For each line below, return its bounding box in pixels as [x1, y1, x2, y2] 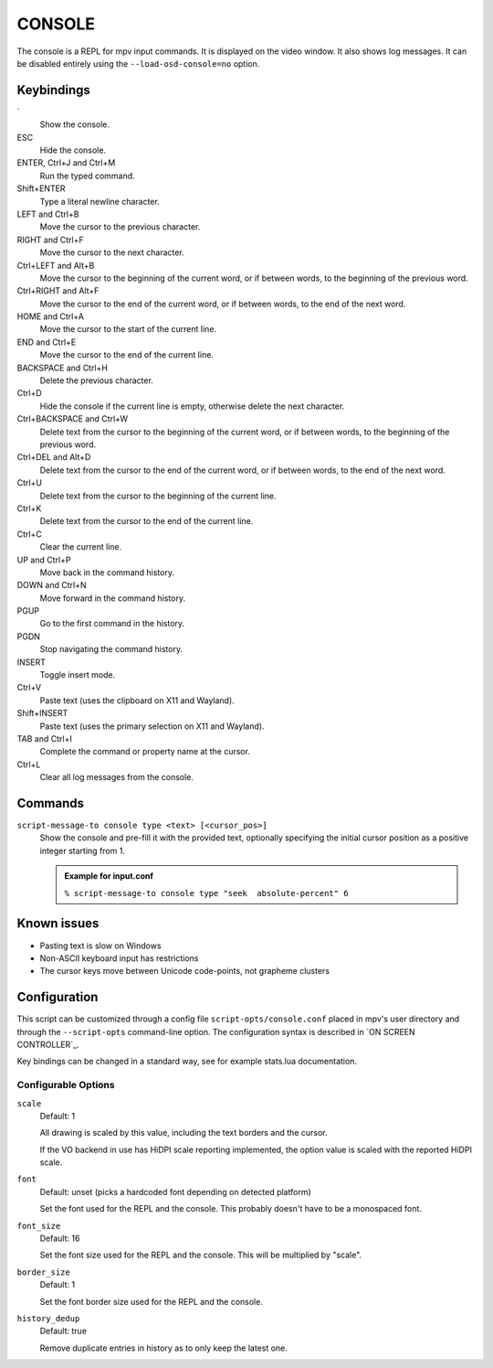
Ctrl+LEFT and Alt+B [16, 260, 95, 271]
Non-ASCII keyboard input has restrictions [39, 952, 199, 964]
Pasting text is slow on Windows [39, 940, 162, 951]
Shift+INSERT [16, 708, 68, 719]
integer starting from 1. [39, 845, 125, 856]
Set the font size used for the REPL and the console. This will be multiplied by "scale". [39, 1249, 362, 1261]
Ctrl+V [16, 682, 41, 693]
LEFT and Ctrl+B [16, 208, 79, 219]
